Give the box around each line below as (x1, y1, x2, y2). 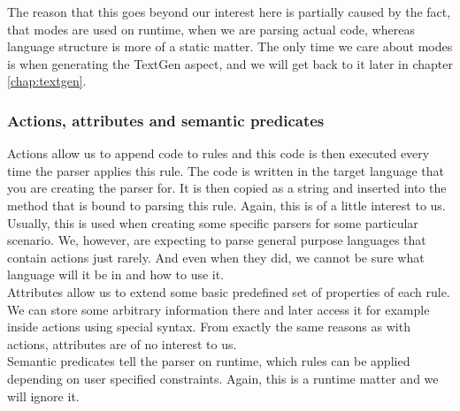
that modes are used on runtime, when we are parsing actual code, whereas (7, 19, 415, 38)
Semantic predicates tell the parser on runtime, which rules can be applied (7, 352, 410, 370)
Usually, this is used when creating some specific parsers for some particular (7, 213, 418, 232)
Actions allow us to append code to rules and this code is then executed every (7, 144, 430, 163)
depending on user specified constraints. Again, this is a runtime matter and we (7, 369, 439, 387)
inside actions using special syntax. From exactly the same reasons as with (7, 317, 410, 336)
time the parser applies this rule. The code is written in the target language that (7, 161, 444, 179)
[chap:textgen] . (7, 72, 87, 90)
